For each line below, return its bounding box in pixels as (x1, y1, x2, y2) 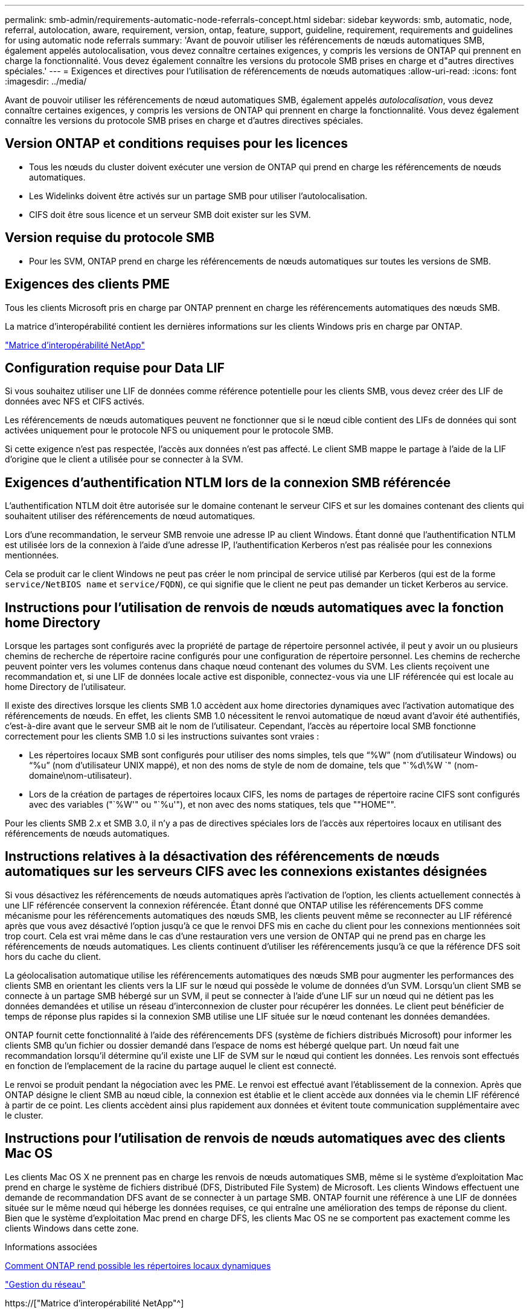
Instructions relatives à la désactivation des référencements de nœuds (5, 849, 440, 864)
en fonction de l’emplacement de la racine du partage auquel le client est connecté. (5, 1060, 337, 1071)
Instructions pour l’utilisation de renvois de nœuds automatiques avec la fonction (5, 599, 504, 615)
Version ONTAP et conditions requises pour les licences (5, 136, 348, 152)
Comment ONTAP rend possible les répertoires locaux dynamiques (5, 1260, 271, 1271)
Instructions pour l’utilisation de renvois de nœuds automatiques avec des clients (5, 1131, 505, 1146)
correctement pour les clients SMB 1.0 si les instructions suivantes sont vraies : (5, 731, 319, 742)
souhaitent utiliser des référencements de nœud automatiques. (5, 511, 255, 522)
